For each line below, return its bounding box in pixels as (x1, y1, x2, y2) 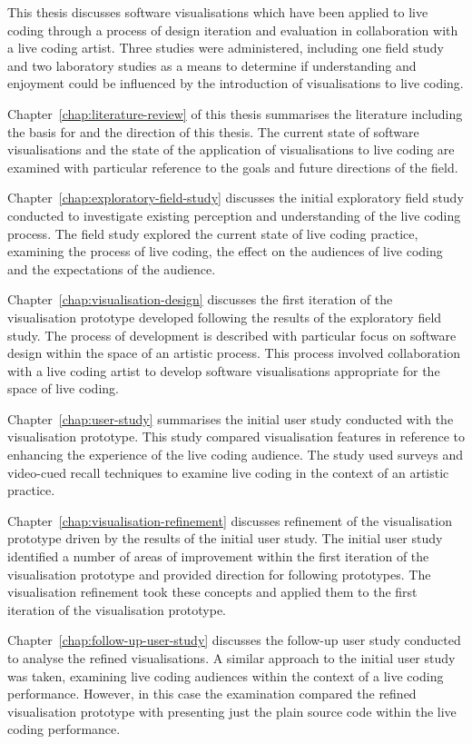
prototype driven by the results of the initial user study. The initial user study (7, 529, 443, 548)
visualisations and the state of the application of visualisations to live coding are (7, 140, 455, 159)
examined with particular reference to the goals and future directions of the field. (7, 157, 458, 176)
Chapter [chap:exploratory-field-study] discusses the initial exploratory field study (7, 188, 464, 207)
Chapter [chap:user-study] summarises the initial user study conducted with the (7, 409, 454, 428)
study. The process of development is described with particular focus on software (7, 325, 457, 344)
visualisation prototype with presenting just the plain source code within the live (7, 701, 457, 720)
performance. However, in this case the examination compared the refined (7, 684, 417, 703)
